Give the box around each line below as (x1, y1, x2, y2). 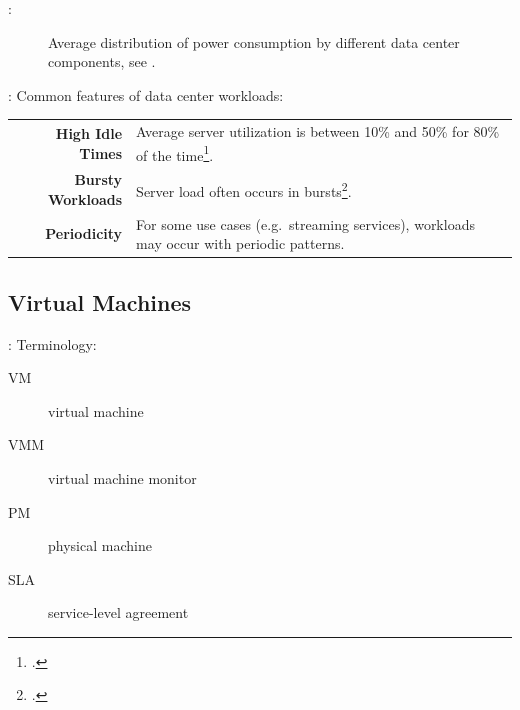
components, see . (48, 51, 156, 72)
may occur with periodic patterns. (136, 233, 345, 254)
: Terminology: (8, 333, 97, 354)
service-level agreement (48, 602, 189, 623)
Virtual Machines (8, 286, 192, 317)
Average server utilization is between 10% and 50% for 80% (136, 121, 500, 142)
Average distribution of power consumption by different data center (48, 31, 460, 52)
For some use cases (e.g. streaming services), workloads (136, 213, 475, 234)
